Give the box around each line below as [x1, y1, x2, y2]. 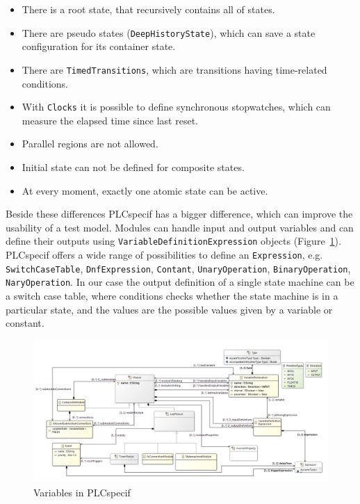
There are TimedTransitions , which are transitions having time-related [22, 62, 327, 76]
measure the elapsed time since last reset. [22, 113, 198, 127]
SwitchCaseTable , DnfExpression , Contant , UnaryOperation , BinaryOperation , [6, 261, 351, 275]
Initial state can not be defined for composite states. [22, 159, 245, 174]
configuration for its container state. [22, 39, 176, 54]
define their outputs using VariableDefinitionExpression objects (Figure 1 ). [6, 234, 341, 248]
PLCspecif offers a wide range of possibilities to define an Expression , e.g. [6, 247, 323, 261]
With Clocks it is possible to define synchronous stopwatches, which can [22, 99, 331, 114]
